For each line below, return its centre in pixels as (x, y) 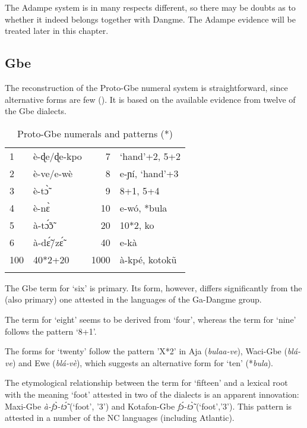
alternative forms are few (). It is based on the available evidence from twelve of (150, 99)
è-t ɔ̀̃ (41, 190)
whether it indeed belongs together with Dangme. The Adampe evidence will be (150, 19)
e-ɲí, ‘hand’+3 (149, 173)
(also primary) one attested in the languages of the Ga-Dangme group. (133, 299)
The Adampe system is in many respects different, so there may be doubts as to (150, 7)
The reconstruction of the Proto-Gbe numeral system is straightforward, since (146, 87)
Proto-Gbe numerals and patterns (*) (95, 133)
